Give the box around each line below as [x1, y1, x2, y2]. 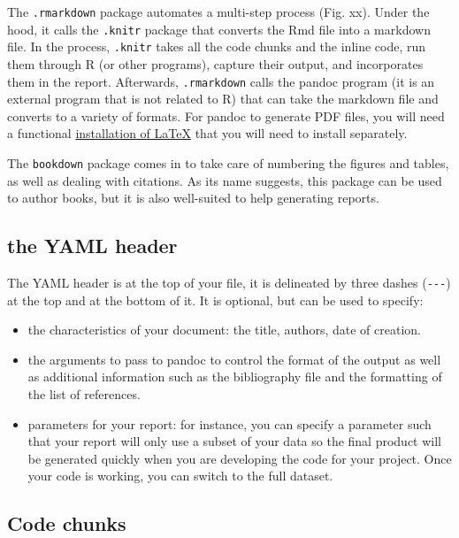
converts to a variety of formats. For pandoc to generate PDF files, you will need [7, 106, 445, 125]
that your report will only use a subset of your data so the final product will [27, 432, 442, 450]
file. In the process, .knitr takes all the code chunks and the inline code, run [7, 37, 426, 56]
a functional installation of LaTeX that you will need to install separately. [7, 124, 408, 142]
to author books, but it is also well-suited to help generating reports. [7, 188, 379, 207]
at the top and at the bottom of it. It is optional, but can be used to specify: [7, 290, 424, 309]
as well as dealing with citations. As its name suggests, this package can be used [7, 171, 442, 189]
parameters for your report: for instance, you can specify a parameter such [27, 414, 432, 433]
